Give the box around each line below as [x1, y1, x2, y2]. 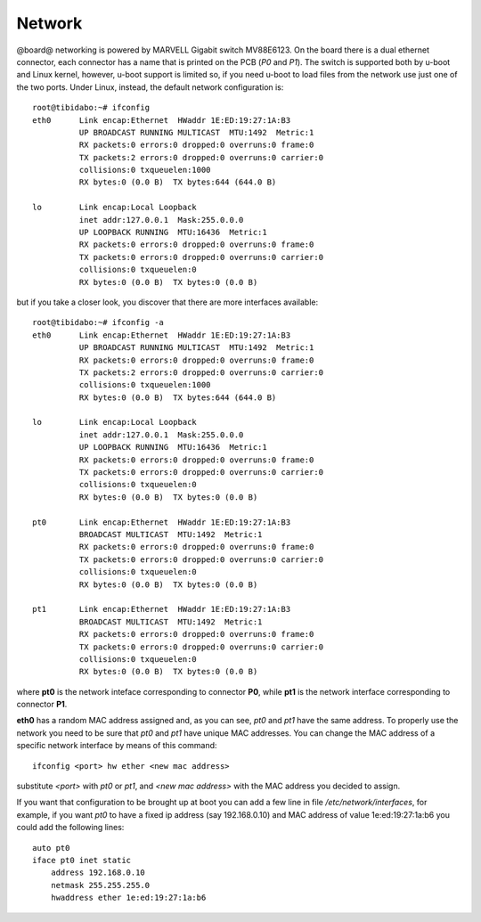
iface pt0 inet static [32, 855, 132, 865]
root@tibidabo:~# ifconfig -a [32, 317, 165, 328]
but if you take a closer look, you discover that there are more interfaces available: [16, 297, 319, 307]
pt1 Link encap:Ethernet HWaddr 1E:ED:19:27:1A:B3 [32, 604, 291, 615]
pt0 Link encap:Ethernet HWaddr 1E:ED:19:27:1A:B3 [32, 517, 291, 527]
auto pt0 [32, 843, 70, 853]
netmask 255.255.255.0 [50, 880, 151, 890]
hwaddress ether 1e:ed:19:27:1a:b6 [50, 893, 207, 903]
